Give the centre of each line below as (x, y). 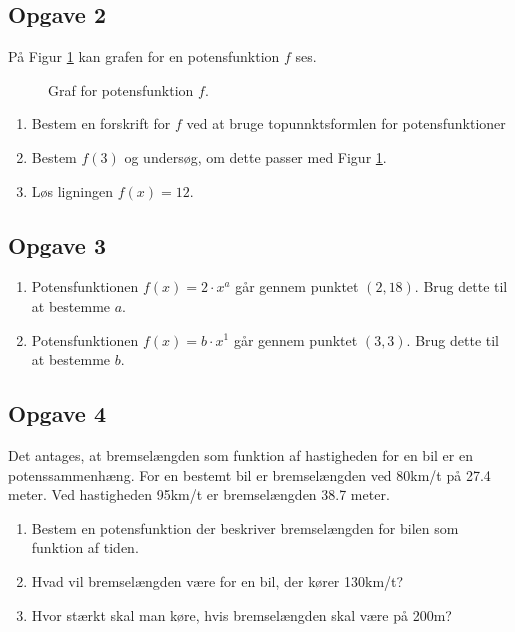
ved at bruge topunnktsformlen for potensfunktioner (346, 123)
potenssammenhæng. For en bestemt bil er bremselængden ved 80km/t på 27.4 (249, 474)
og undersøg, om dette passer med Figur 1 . (255, 156)
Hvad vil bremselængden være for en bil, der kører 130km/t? (217, 580)
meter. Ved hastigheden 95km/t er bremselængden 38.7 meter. (199, 494)
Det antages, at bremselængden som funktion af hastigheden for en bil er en (240, 454)
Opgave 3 (57, 244)
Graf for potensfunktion (121, 89)
